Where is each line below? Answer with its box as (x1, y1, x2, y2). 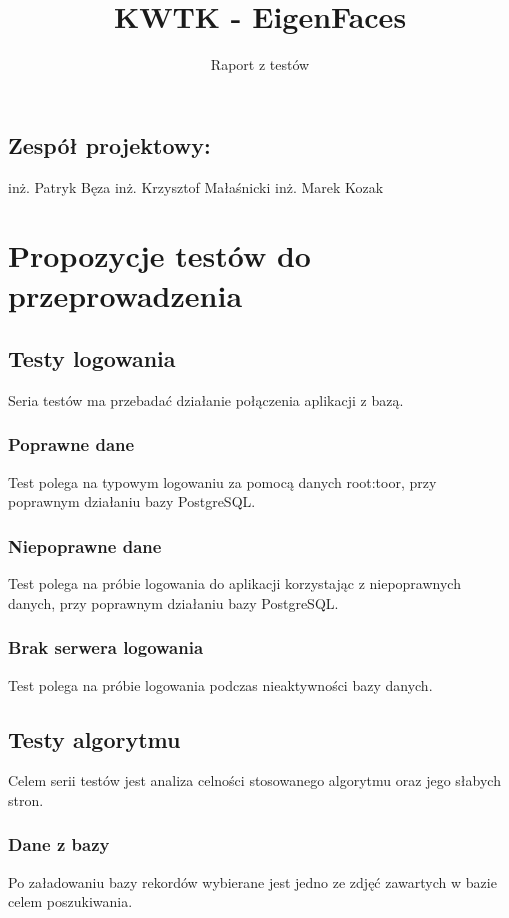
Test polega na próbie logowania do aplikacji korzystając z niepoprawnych (8, 573, 461, 594)
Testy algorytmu (8, 723, 181, 754)
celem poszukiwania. (8, 891, 133, 912)
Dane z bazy (8, 832, 110, 857)
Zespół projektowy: (8, 129, 211, 160)
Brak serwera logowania (8, 635, 204, 660)
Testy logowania (8, 343, 176, 374)
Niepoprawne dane (8, 533, 162, 558)
